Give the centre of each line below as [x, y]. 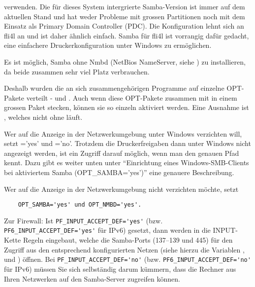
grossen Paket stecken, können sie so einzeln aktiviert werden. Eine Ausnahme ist [127, 107]
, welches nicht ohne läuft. [43, 117]
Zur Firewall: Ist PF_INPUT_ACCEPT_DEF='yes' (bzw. [83, 220]
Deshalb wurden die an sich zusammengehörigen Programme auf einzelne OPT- [124, 88]
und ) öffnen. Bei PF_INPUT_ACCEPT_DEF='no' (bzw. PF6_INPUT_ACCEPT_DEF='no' [127, 259]
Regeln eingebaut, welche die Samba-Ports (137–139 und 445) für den [128, 240]
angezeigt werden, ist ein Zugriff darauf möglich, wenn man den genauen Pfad [122, 153]
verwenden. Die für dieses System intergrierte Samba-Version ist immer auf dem [125, 6]
